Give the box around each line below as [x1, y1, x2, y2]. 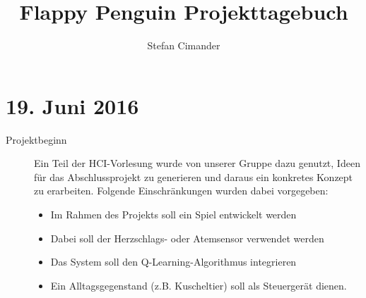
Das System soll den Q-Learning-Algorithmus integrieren [50, 254, 297, 269]
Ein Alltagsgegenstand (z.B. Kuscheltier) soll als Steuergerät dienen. [50, 278, 347, 292]
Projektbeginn [6, 132, 67, 147]
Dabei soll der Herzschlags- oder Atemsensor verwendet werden [50, 230, 324, 245]
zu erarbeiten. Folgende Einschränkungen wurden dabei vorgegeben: [34, 183, 329, 198]
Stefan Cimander [147, 38, 220, 53]
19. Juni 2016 [6, 91, 139, 120]
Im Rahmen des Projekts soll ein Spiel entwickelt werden [50, 207, 297, 222]
